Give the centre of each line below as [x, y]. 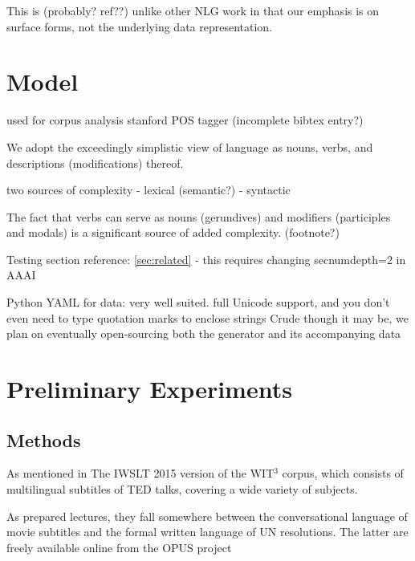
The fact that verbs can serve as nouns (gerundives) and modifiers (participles [199, 216]
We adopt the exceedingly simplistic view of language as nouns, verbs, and [190, 146]
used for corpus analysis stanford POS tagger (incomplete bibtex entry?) [185, 120]
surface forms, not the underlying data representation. [140, 26]
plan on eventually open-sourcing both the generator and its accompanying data [204, 333]
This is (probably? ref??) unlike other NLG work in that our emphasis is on [193, 10]
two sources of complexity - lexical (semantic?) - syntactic [149, 190]
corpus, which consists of [343, 473]
